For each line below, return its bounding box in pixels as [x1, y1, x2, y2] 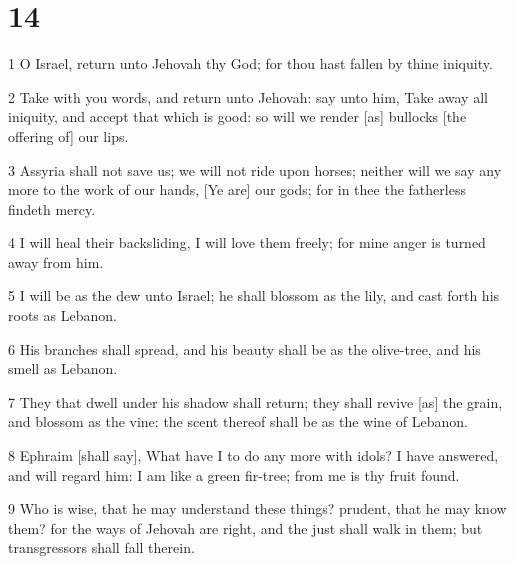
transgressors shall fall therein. [8, 537, 195, 558]
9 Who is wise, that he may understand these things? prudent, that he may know [8, 498, 507, 519]
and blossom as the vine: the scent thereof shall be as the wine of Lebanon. [8, 411, 468, 432]
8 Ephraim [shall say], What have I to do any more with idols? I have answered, [8, 445, 499, 466]
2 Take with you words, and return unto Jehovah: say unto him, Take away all [8, 86, 488, 107]
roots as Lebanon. [8, 305, 117, 326]
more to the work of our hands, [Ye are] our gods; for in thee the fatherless [8, 179, 466, 200]
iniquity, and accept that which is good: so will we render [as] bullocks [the [8, 106, 467, 127]
